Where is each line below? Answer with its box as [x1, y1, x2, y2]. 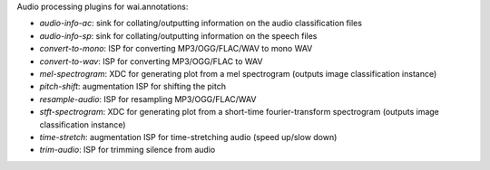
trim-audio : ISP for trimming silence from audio [39, 145, 216, 156]
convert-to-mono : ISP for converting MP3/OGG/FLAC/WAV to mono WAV [39, 43, 313, 54]
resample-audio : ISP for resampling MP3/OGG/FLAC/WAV [39, 93, 257, 104]
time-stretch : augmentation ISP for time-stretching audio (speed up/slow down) [39, 131, 338, 142]
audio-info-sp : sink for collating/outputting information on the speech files [39, 30, 318, 41]
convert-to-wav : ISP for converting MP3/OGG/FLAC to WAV [39, 55, 263, 67]
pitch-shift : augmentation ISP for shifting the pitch [39, 81, 227, 92]
